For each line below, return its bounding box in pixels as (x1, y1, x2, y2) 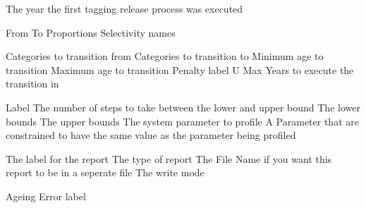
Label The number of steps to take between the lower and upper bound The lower (6, 99, 360, 114)
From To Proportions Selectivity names (6, 25, 176, 39)
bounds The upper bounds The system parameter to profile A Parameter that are (6, 114, 359, 128)
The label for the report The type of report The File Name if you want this (6, 151, 332, 166)
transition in (6, 76, 59, 91)
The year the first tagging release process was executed (6, 1, 243, 16)
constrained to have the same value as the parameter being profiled (6, 128, 296, 142)
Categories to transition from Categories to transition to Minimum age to (6, 49, 324, 63)
